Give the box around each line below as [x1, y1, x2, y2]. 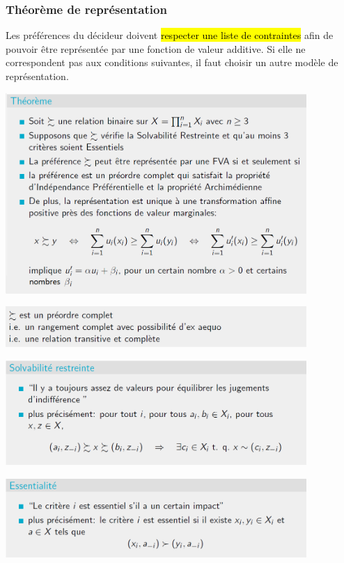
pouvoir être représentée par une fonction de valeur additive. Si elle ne [6, 41, 306, 56]
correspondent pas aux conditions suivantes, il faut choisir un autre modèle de [6, 55, 338, 70]
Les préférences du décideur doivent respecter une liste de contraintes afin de [6, 28, 334, 42]
